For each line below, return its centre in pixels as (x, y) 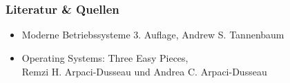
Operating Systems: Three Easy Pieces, (105, 58)
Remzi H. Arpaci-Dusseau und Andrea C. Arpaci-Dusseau (144, 71)
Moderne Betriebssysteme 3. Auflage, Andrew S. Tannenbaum (153, 35)
